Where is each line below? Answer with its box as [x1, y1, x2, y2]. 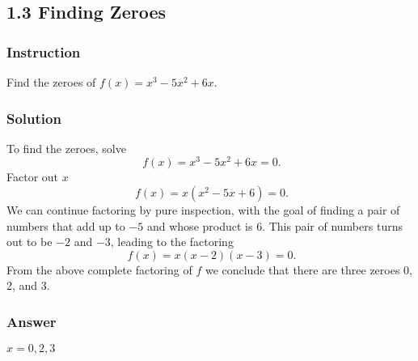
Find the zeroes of [6, 74, 96, 90]
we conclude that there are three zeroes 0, [205, 261, 412, 278]
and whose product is [146, 217, 253, 234]
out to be [6, 233, 53, 250]
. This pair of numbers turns [262, 217, 403, 234]
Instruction [6, 41, 81, 62]
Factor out [6, 168, 59, 185]
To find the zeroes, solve [6, 139, 126, 156]
